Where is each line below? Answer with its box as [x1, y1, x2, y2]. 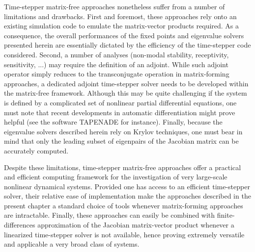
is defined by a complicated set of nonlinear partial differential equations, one [4, 97, 237, 107]
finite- [217, 210, 235, 220]
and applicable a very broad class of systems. [4, 239, 140, 249]
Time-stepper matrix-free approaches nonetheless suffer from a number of [4, 1, 225, 11]
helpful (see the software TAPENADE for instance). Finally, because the [4, 117, 223, 127]
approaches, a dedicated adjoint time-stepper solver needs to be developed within [4, 78, 249, 88]
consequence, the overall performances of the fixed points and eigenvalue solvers [4, 30, 244, 40]
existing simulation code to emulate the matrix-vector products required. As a [4, 21, 239, 31]
